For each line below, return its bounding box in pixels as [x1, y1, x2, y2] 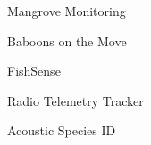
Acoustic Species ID [7, 121, 116, 140]
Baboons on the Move [7, 31, 127, 50]
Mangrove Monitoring [7, 2, 126, 20]
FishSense [7, 61, 61, 80]
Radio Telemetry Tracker [7, 91, 144, 109]
